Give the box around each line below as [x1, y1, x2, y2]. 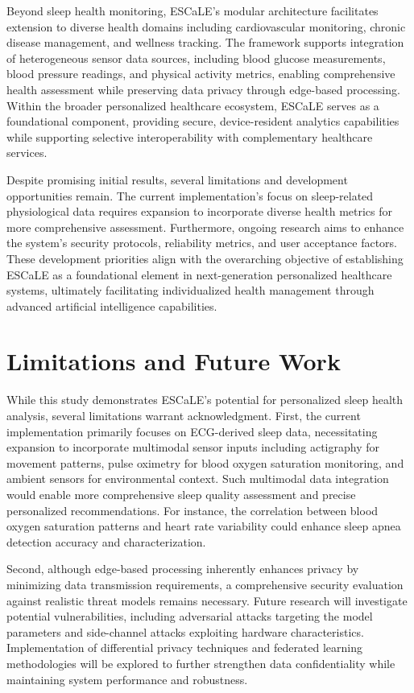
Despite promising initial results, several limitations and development [6, 171, 348, 188]
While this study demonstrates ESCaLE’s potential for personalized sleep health [6, 391, 404, 408]
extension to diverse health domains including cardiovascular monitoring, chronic [6, 18, 406, 35]
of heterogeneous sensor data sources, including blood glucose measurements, [6, 49, 386, 66]
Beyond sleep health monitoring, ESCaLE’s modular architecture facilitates [6, 2, 379, 19]
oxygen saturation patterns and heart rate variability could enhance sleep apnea [6, 518, 401, 534]
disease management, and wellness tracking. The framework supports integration [6, 34, 404, 51]
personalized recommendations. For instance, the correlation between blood [6, 501, 379, 518]
